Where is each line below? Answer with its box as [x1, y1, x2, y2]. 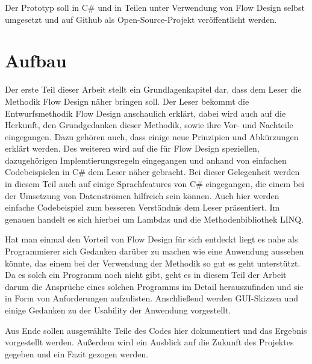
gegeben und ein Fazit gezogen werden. [5, 347, 149, 360]
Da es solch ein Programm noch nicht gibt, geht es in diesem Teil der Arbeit [5, 268, 287, 281]
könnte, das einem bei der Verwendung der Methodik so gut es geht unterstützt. [5, 256, 301, 269]
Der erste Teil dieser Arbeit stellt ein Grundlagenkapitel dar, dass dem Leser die [5, 83, 302, 96]
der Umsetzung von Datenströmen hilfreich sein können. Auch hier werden [5, 189, 279, 202]
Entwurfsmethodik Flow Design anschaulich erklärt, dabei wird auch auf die [5, 106, 286, 119]
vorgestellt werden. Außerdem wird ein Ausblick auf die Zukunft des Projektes [5, 336, 294, 348]
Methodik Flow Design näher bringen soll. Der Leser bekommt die [5, 94, 249, 107]
